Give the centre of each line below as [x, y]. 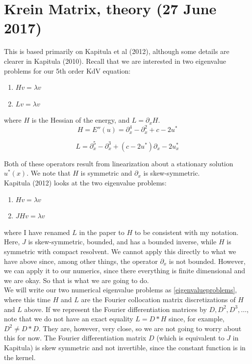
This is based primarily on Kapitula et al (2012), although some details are [117, 51]
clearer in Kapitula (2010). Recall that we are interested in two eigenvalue [115, 61]
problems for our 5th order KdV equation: [67, 70]
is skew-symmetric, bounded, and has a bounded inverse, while [122, 242]
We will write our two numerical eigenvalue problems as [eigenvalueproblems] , [121, 290]
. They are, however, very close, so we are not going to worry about [140, 328]
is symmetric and [106, 173]
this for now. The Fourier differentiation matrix [75, 338]
